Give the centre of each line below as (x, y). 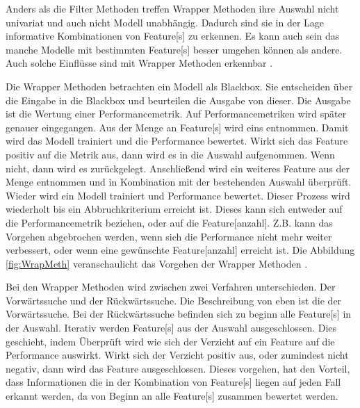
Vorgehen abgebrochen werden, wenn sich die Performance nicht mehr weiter (169, 236)
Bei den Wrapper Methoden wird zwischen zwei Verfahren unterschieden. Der (171, 287)
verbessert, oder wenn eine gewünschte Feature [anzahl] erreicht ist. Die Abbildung (180, 250)
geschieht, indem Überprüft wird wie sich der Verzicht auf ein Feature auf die (170, 341)
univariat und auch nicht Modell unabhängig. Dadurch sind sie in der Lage (165, 22)
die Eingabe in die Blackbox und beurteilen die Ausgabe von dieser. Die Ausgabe (178, 100)
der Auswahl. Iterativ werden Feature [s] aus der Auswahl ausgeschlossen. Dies (171, 328)
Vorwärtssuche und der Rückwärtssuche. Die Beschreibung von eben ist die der (174, 300)
